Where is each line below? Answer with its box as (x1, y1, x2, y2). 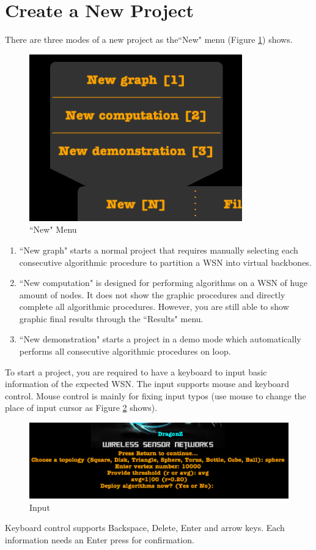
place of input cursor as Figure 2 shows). (5, 401, 158, 414)
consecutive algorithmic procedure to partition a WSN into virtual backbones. (19, 255, 312, 268)
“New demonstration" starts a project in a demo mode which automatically (19, 333, 301, 345)
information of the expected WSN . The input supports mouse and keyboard (5, 377, 290, 390)
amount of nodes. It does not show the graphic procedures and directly (19, 288, 285, 301)
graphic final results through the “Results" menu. (19, 312, 204, 325)
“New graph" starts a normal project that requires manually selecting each (19, 243, 298, 256)
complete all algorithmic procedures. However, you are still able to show (19, 300, 289, 313)
